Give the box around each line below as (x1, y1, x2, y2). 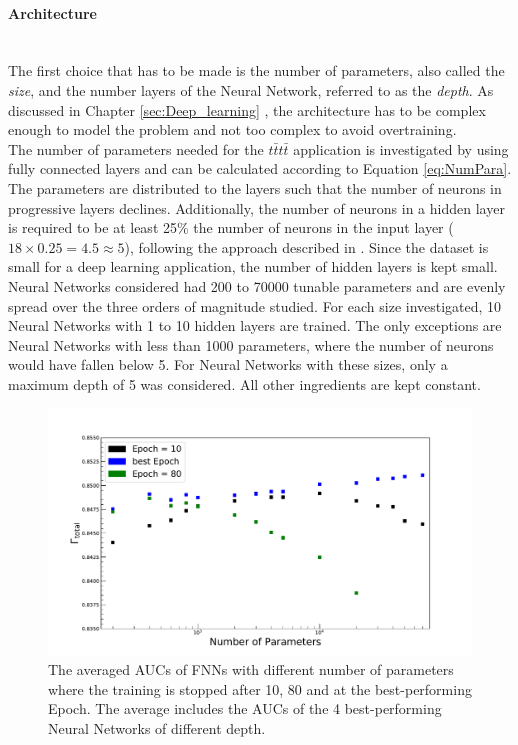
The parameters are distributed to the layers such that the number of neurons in (8, 177, 502, 198)
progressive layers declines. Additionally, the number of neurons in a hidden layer (8, 197, 505, 218)
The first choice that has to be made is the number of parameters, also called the (8, 60, 505, 81)
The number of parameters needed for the (8, 138, 264, 159)
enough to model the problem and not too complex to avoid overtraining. (8, 119, 457, 140)
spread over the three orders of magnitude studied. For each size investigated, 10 (8, 295, 502, 316)
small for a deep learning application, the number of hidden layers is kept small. (8, 256, 498, 277)
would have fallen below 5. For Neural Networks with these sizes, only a (8, 354, 448, 375)
